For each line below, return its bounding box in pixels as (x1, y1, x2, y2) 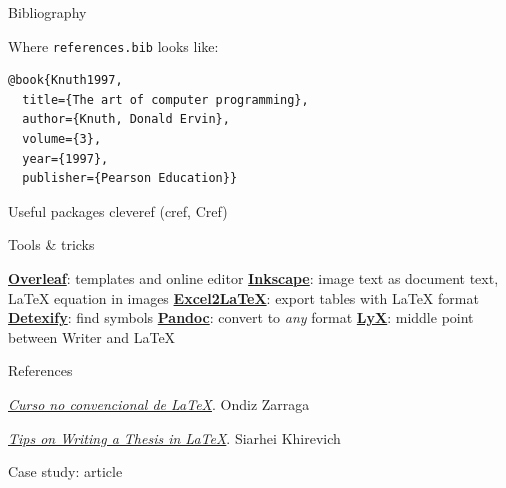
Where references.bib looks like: (8, 35, 219, 56)
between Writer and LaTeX (8, 326, 176, 347)
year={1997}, (22, 151, 109, 166)
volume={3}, (22, 132, 102, 147)
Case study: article (8, 461, 123, 482)
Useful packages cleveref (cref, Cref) (8, 200, 228, 221)
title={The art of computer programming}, (22, 92, 309, 107)
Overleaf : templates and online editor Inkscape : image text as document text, (8, 268, 499, 288)
